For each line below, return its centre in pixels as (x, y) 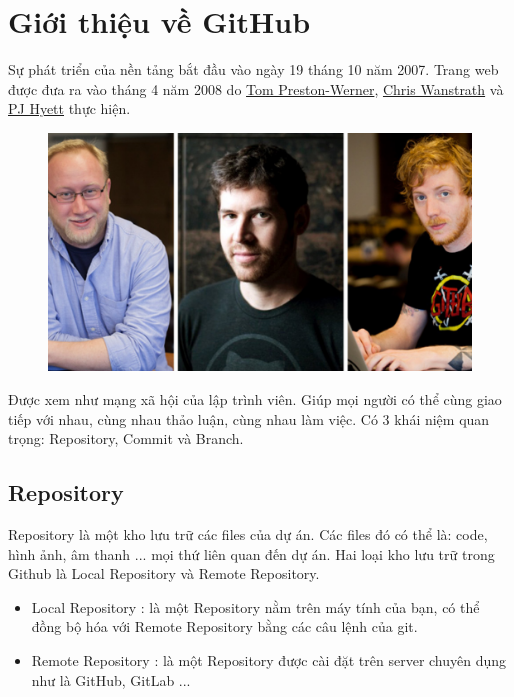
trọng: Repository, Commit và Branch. (126, 438)
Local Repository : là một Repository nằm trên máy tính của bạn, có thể (255, 606)
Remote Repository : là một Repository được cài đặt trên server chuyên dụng (269, 659)
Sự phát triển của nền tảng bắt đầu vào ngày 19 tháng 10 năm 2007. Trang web (253, 69)
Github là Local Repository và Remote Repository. (164, 573)
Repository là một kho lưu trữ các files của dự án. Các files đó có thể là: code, (248, 533)
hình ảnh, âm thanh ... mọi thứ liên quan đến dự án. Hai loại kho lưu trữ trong (251, 553)
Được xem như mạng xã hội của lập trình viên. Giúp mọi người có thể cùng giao (255, 399)
